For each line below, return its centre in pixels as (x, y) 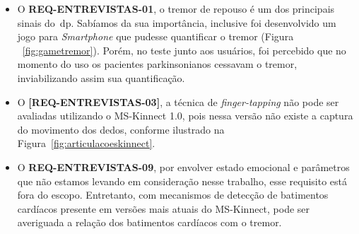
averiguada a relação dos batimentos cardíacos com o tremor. (149, 222)
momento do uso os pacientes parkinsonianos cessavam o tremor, (157, 64)
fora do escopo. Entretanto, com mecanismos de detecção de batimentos (173, 195)
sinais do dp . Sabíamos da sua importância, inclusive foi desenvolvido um (177, 22)
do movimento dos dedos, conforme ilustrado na (121, 129)
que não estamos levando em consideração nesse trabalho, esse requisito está (182, 181)
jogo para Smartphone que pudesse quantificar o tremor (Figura (155, 36)
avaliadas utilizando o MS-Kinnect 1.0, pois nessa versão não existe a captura (185, 116)
